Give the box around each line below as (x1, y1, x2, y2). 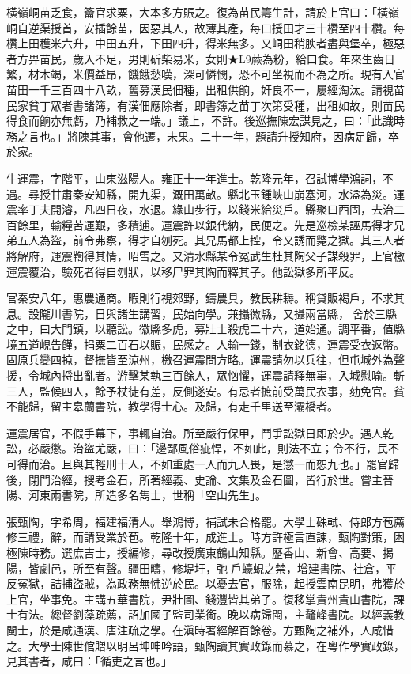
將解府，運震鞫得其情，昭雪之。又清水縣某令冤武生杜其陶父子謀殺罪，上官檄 (6, 247, 405, 263)
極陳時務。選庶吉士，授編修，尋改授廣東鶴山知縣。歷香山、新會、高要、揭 (6, 544, 394, 560)
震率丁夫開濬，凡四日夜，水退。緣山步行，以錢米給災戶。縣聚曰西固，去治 (6, 201, 394, 218)
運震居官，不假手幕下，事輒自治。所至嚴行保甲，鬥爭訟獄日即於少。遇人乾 (6, 424, 394, 441)
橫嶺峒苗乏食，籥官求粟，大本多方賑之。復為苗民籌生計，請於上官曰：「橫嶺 (6, 4, 399, 20)
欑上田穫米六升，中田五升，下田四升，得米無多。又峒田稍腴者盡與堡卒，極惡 (6, 35, 405, 51)
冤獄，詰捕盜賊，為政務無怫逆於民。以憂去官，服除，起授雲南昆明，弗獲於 (17, 575, 405, 592)
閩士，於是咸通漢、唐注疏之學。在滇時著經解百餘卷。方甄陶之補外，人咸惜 (6, 621, 394, 638)
